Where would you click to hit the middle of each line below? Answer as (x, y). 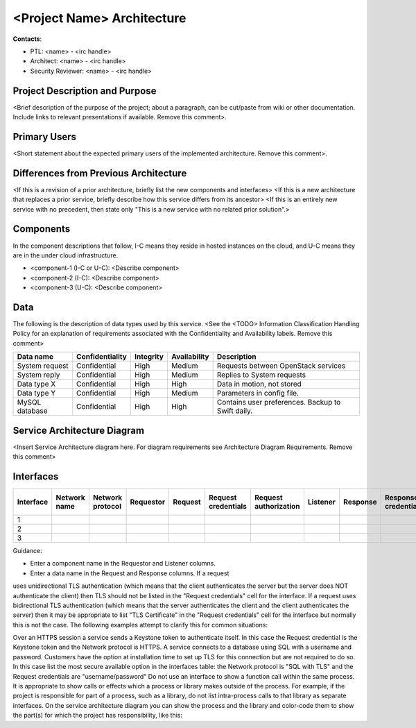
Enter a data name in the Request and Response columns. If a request (130, 573)
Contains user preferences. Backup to (279, 403)
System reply (38, 375)
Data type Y (36, 393)
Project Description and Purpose (85, 91)
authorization (277, 506)
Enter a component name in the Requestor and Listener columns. (123, 564)
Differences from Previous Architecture (100, 173)
